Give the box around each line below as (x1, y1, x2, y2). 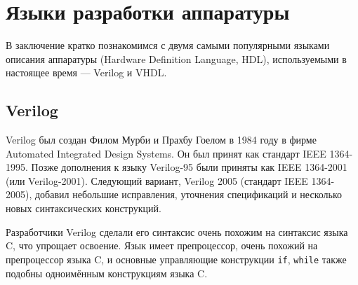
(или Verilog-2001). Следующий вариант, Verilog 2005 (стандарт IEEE (6, 173, 308, 188)
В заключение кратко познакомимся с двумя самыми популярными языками (6, 38, 330, 53)
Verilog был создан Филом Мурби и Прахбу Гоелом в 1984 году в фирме (6, 132, 317, 147)
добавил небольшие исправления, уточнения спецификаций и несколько (34, 187, 342, 202)
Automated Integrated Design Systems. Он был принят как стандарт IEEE (6, 146, 326, 160)
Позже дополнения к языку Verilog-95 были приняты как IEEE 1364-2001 (31, 160, 347, 174)
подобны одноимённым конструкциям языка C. (6, 265, 208, 280)
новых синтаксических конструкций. (6, 201, 161, 216)
